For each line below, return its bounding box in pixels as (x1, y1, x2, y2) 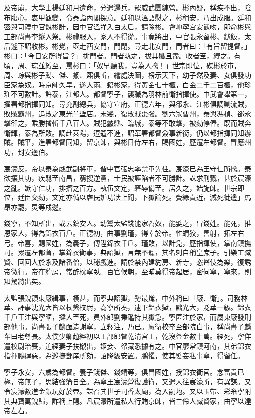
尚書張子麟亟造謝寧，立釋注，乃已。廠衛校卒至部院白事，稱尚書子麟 (31, 321, 251, 332)
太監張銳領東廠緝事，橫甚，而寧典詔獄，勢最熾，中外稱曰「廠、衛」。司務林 (4, 292, 248, 303)
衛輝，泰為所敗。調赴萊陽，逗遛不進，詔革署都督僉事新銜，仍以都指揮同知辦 (4, 127, 251, 138)
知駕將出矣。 (4, 276, 45, 286)
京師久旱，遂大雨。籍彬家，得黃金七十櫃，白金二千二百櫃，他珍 (45, 79, 251, 89)
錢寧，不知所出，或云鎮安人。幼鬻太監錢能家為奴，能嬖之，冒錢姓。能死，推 (4, 218, 251, 228)
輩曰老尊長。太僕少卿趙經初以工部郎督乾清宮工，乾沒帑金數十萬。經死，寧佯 (4, 331, 251, 341)
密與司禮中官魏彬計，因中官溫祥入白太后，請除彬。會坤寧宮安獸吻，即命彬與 (4, 22, 251, 32)
